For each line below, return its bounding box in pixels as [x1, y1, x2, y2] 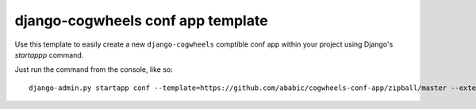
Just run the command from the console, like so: [14, 65, 174, 74]
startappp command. [14, 50, 84, 59]
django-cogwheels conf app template [14, 12, 269, 29]
